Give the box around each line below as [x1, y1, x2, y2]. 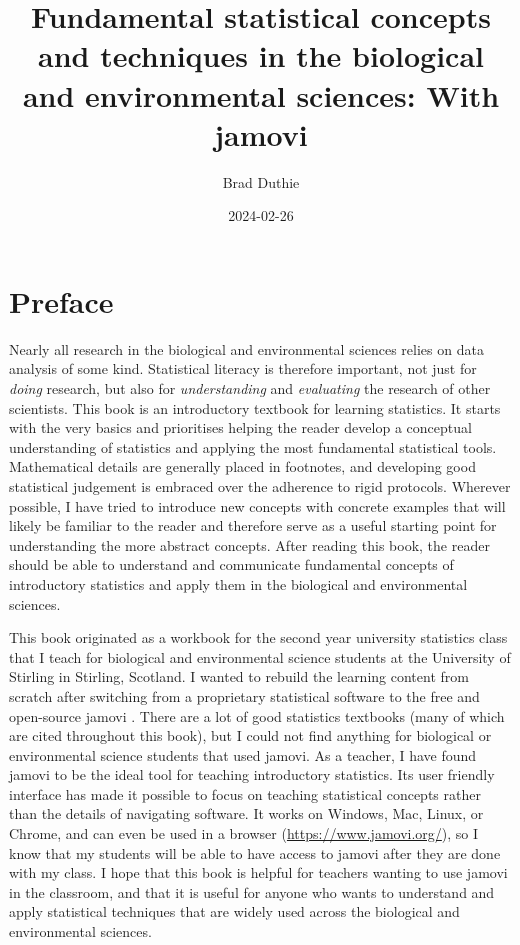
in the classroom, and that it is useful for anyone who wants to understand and [9, 881, 495, 902]
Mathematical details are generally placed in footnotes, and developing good [9, 456, 476, 477]
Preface [9, 280, 114, 321]
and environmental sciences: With [22, 74, 500, 115]
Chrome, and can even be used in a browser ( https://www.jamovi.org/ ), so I [9, 823, 479, 844]
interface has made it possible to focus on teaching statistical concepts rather [9, 783, 481, 804]
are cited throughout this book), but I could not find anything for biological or [9, 725, 492, 746]
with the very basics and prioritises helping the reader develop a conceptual [9, 417, 472, 438]
